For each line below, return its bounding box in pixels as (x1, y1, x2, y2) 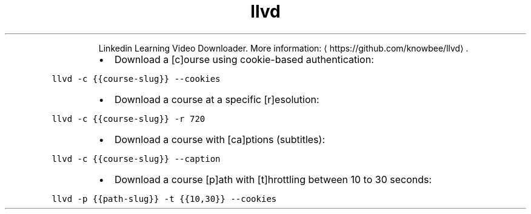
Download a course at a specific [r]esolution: (114, 93, 319, 105)
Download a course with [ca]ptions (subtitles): (114, 133, 325, 145)
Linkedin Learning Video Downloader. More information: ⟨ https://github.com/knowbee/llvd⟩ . (98, 42, 469, 53)
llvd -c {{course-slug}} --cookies (52, 73, 221, 84)
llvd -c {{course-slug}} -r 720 (52, 113, 205, 124)
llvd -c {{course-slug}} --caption (52, 153, 221, 164)
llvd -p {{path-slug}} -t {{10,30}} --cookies (52, 193, 277, 204)
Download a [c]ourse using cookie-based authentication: (114, 53, 374, 65)
